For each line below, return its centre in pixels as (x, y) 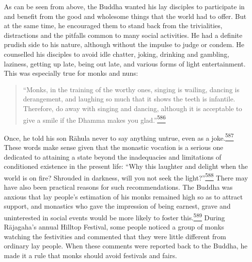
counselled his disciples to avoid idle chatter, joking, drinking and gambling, (117, 54)
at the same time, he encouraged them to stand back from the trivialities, (113, 25)
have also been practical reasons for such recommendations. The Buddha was (118, 187)
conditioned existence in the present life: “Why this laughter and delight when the (126, 166)
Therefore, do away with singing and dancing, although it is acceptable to (133, 108)
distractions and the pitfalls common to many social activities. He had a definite (123, 35)
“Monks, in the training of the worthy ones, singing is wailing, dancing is (131, 89)
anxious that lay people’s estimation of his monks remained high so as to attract (123, 196)
